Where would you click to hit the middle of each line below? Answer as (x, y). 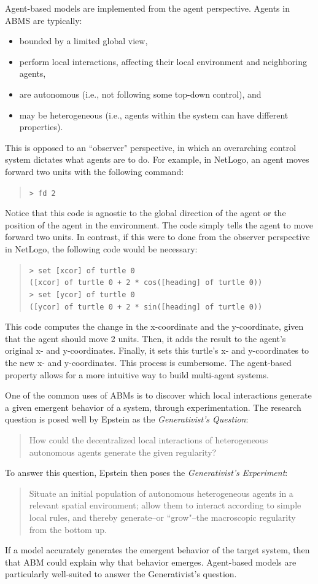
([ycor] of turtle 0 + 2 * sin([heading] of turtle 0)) (146, 307)
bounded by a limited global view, (83, 41)
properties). (41, 127)
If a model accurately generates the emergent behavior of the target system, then (157, 550)
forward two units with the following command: (95, 171)
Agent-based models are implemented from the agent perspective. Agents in (147, 8)
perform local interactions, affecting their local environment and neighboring (163, 61)
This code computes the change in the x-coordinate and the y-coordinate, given (154, 326)
